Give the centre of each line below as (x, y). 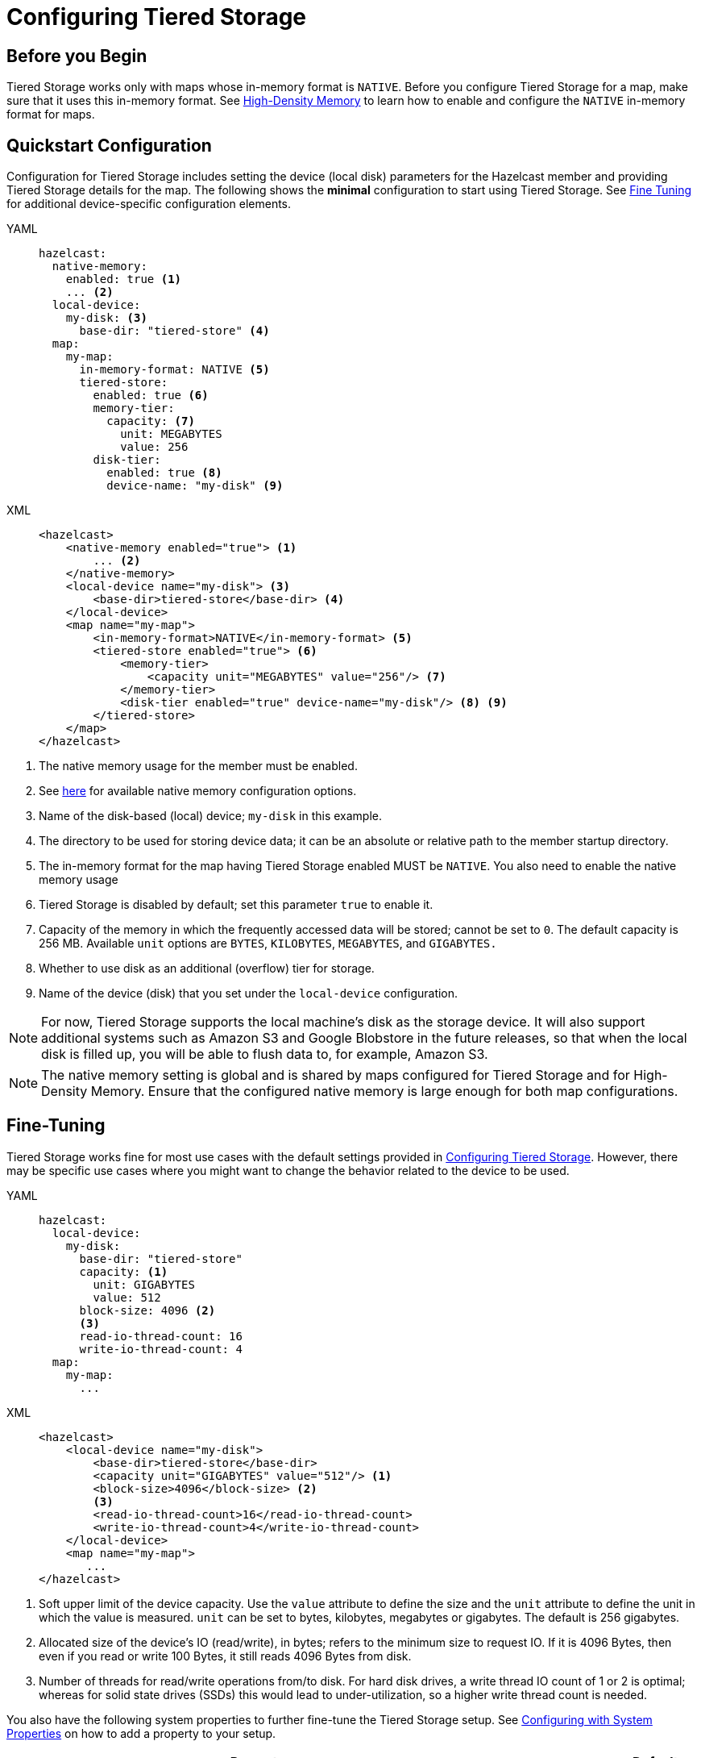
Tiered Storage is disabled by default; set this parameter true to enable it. (236, 905)
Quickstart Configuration (109, 145)
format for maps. (51, 115)
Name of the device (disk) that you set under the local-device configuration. (249, 994)
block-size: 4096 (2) (147, 1310)
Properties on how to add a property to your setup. (141, 1733)
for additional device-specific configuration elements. (149, 204)
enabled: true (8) (164, 473)
